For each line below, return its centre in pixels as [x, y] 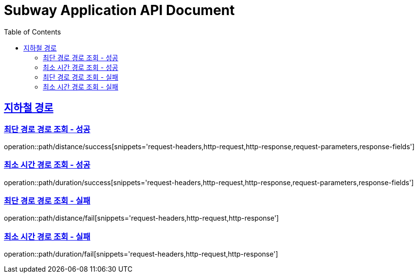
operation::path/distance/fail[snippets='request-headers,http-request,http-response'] [141, 218]
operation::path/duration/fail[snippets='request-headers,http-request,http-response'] [141, 254]
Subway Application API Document [119, 10]
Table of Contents [33, 32]
